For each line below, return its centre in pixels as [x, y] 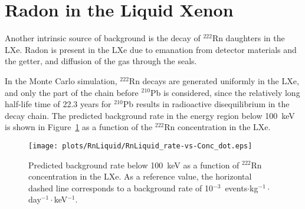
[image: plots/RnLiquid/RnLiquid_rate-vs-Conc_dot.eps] [140, 146]
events [236, 188]
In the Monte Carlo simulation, [61, 80]
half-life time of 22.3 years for [58, 104]
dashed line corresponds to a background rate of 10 [121, 188]
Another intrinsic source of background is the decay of [103, 38]
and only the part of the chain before [72, 92]
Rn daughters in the [248, 38]
